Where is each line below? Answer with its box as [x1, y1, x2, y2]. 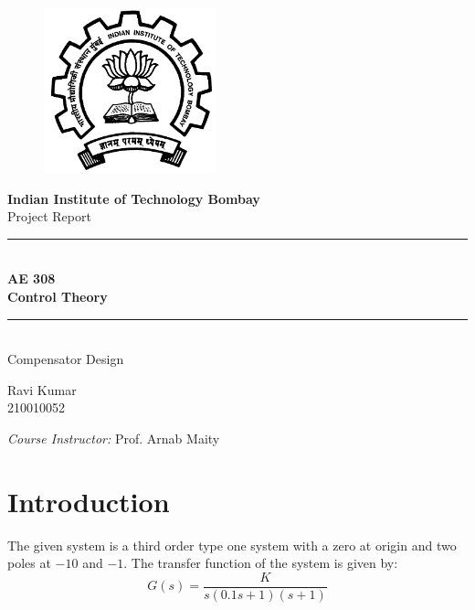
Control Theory [7, 286, 108, 305]
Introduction [7, 482, 170, 519]
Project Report [7, 207, 91, 226]
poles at [7, 553, 51, 573]
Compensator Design [7, 349, 124, 369]
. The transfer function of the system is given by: [123, 553, 398, 573]
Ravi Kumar [7, 380, 77, 399]
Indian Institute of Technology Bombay [7, 188, 260, 208]
